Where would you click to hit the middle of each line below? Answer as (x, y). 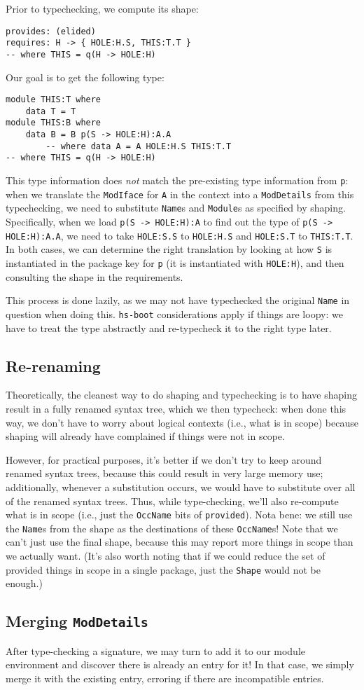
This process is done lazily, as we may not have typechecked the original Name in (178, 300)
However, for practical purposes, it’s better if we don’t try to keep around (164, 459)
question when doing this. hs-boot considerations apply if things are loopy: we (174, 313)
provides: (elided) (51, 31)
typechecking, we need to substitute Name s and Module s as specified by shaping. (176, 208)
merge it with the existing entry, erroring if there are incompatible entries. (165, 678)
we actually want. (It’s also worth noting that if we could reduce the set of (166, 556)
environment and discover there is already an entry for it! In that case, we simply (180, 664)
